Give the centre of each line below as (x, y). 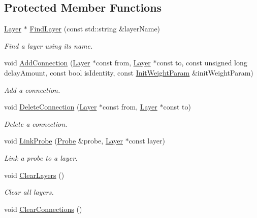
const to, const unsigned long (202, 63)
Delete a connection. (36, 123)
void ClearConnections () (43, 209)
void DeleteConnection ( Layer (51, 107)
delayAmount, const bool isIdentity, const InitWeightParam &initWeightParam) (129, 72)
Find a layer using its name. (49, 45)
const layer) (147, 141)
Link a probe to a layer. (41, 157)
